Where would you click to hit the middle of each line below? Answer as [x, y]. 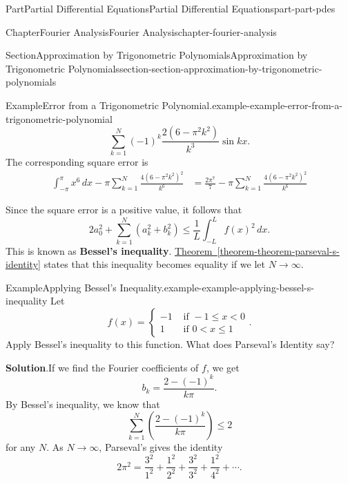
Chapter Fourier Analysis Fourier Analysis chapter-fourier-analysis [141, 31]
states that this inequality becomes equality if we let [154, 264]
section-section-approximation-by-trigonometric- [221, 68]
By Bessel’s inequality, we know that [83, 404]
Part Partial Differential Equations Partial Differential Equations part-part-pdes [171, 8]
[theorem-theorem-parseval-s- [278, 250]
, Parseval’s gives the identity [161, 447]
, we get [223, 367]
